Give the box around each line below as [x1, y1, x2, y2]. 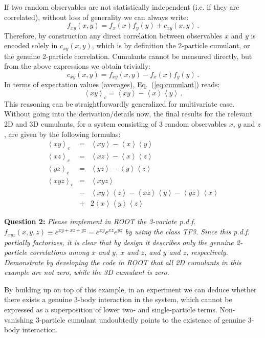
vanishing [4, 314, 34, 325]
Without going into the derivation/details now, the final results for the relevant [4, 108, 253, 119]
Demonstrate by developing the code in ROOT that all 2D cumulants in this [4, 256, 241, 267]
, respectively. [186, 247, 228, 257]
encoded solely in [4, 40, 58, 51]
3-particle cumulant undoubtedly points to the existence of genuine [35, 314, 246, 325]
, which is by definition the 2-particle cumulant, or [92, 40, 250, 51]
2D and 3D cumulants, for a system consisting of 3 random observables [4, 118, 227, 129]
